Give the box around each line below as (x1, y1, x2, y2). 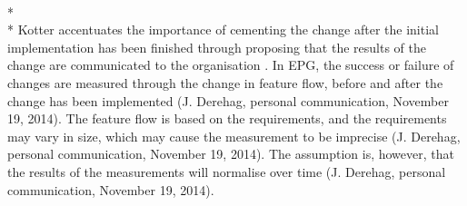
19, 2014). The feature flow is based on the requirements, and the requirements (7, 109, 447, 128)
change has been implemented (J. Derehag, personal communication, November (7, 91, 449, 110)
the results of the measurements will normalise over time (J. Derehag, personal (7, 162, 446, 181)
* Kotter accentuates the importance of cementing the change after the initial (7, 20, 439, 39)
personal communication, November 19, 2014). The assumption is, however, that (7, 144, 454, 163)
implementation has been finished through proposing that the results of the (7, 37, 426, 56)
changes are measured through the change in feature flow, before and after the (7, 73, 443, 92)
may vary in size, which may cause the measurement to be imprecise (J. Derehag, (7, 126, 461, 145)
